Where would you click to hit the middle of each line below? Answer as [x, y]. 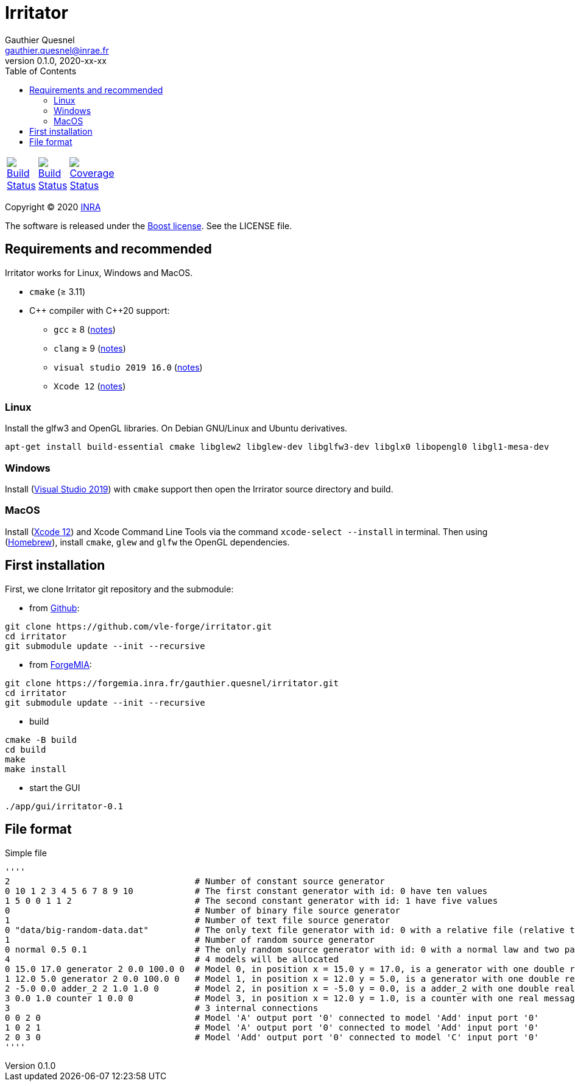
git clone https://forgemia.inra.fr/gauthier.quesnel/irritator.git [172, 683]
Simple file [26, 853]
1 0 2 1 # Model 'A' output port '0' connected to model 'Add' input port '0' [272, 1027]
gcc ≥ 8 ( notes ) [85, 329]
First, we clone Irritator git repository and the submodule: [119, 589]
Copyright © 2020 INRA [53, 207]
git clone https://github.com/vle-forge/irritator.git [139, 626]
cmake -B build [41, 740]
